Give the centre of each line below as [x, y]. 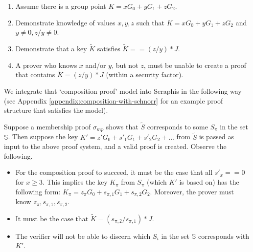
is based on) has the [209, 182]
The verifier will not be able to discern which [83, 236]
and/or [96, 65]
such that [150, 22]
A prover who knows [46, 65]
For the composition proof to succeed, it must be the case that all [114, 172]
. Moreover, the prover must [192, 191]
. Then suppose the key [43, 136]
